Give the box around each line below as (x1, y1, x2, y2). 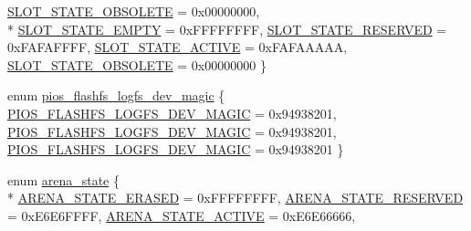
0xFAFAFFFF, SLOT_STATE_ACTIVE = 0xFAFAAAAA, (7, 37, 348, 57)
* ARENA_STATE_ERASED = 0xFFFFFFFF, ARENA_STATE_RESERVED (7, 188, 464, 207)
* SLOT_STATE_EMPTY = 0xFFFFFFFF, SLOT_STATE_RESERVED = (7, 19, 447, 38)
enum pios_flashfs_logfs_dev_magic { (7, 86, 225, 105)
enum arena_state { (7, 170, 120, 189)
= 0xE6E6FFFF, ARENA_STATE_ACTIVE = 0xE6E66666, (7, 205, 356, 225)
